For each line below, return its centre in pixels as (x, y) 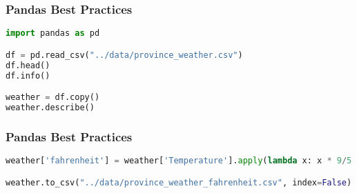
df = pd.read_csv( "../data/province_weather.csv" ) (124, 55)
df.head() (28, 65)
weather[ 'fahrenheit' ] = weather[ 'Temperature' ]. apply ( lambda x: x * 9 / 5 (179, 161)
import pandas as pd (53, 33)
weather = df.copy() (53, 98)
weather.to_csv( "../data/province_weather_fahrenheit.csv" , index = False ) (179, 182)
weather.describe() (50, 107)
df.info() (28, 75)
